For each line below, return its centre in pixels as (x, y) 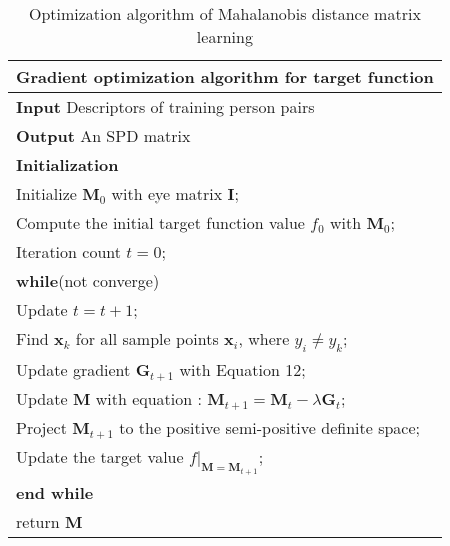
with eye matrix (167, 193)
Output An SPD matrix (103, 135)
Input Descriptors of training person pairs (165, 106)
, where (264, 338)
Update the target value (100, 457)
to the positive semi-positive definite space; (270, 428)
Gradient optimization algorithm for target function (225, 76)
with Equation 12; (242, 370)
